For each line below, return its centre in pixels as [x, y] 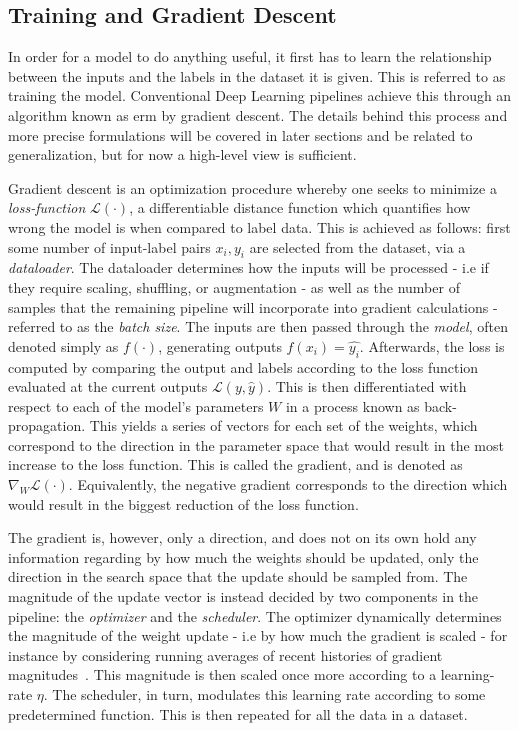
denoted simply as [63, 345]
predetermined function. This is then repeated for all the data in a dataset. [238, 713]
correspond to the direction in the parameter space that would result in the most [256, 444]
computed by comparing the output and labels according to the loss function [243, 366]
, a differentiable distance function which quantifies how [300, 207]
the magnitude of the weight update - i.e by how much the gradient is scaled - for [258, 635]
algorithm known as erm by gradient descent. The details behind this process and [258, 114]
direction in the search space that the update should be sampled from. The [238, 576]
